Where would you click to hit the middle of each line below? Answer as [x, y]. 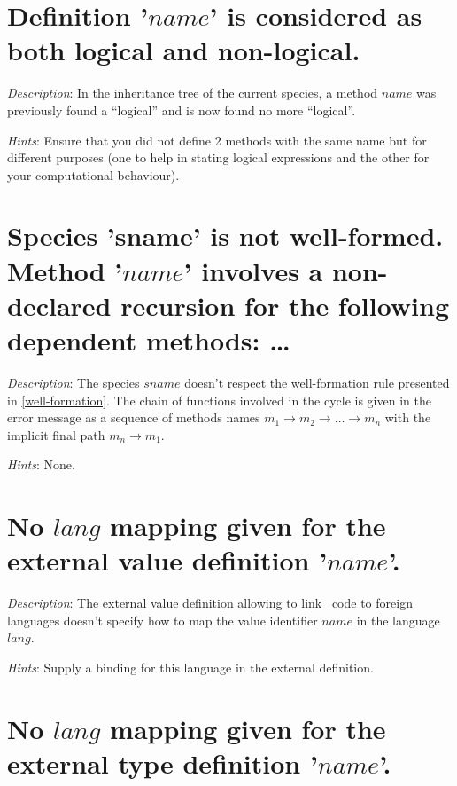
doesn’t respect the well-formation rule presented [317, 382]
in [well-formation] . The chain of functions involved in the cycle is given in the [219, 400]
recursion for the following [285, 305]
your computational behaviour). [93, 174]
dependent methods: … [149, 340]
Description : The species [74, 382]
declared [59, 305]
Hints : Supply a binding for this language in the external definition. [190, 668]
